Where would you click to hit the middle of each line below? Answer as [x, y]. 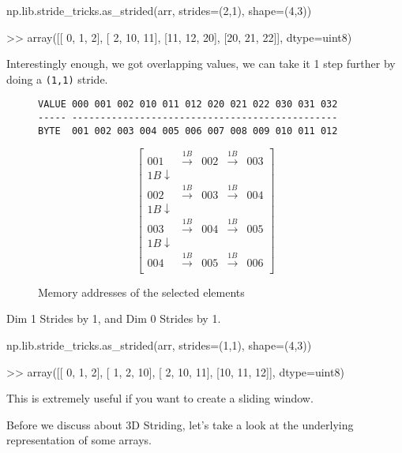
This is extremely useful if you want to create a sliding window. [160, 398]
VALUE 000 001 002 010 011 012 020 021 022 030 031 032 [188, 105]
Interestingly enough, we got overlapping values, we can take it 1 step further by [201, 64]
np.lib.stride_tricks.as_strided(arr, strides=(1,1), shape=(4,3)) [159, 345]
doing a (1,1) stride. [57, 79]
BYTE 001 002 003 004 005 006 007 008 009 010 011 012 [188, 131]
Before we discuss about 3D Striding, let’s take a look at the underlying [180, 424]
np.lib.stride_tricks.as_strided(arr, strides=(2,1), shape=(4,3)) [159, 10]
